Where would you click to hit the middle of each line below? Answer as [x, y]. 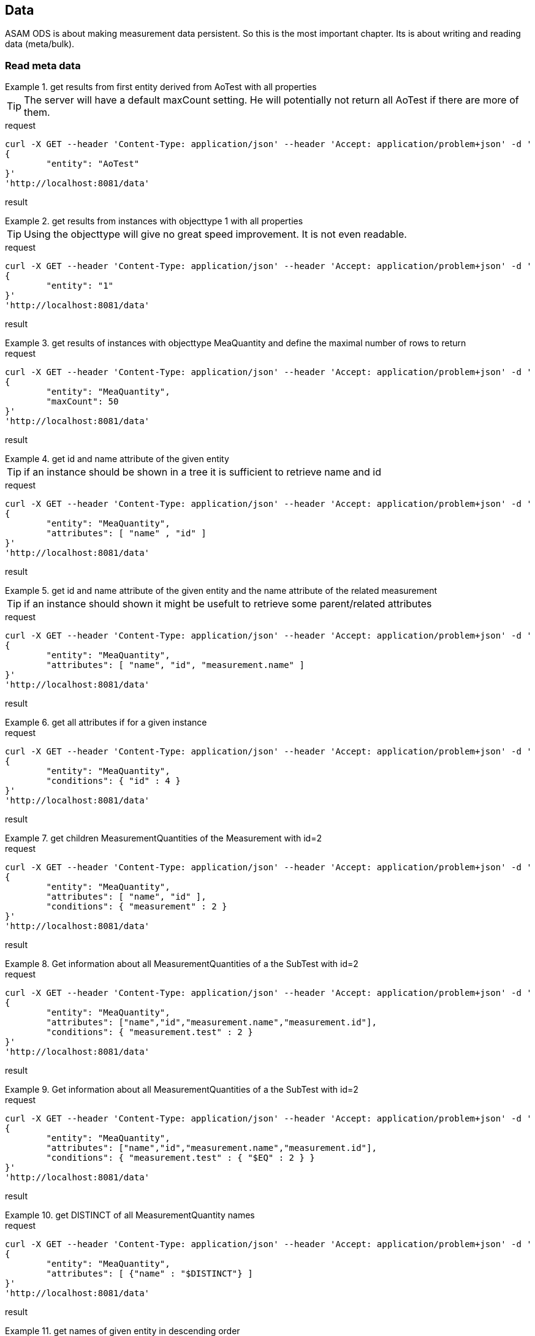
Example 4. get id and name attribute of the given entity [117, 459]
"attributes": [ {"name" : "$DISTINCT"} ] [150, 1274]
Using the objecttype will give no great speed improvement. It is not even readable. [215, 234]
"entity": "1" [80, 286]
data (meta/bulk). [40, 44]
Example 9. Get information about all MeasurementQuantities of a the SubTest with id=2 [182, 1090]
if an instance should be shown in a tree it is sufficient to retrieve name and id [203, 472]
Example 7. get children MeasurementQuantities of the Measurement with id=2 [163, 838]
